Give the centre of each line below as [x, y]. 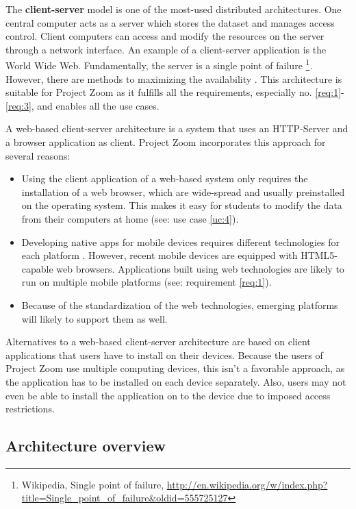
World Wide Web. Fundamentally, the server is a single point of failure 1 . [159, 64]
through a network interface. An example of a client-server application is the [166, 49]
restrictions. [30, 409]
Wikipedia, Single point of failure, [93, 484]
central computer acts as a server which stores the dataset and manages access [170, 22]
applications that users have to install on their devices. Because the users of [164, 355]
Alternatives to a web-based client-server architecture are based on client [158, 342]
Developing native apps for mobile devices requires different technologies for [181, 241]
